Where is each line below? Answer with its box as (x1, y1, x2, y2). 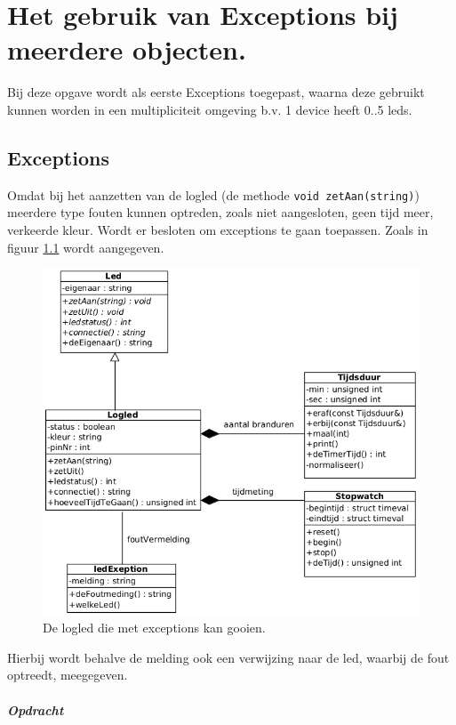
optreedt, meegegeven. (7, 665, 128, 684)
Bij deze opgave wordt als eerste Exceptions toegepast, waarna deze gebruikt (7, 83, 425, 101)
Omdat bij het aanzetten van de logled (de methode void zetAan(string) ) (7, 185, 420, 204)
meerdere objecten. (7, 31, 246, 68)
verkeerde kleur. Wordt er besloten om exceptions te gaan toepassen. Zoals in (7, 220, 428, 238)
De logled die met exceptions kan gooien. (43, 618, 266, 637)
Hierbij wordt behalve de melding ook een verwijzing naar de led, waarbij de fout (7, 648, 450, 666)
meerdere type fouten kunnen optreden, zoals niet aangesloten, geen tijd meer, (7, 203, 434, 222)
